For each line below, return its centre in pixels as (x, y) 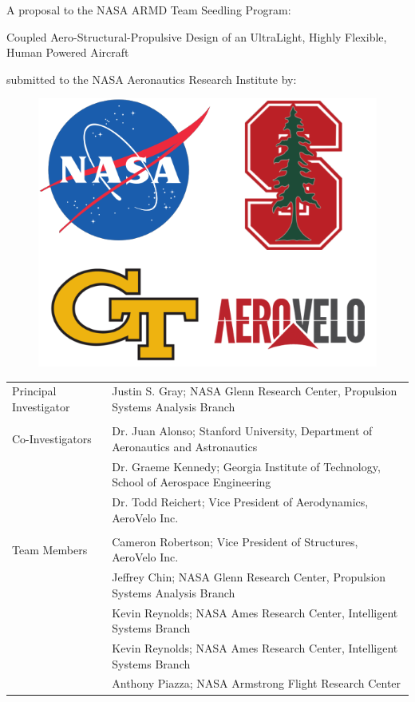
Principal (34, 391)
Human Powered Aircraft (68, 52)
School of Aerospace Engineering (192, 482)
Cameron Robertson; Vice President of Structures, (235, 541)
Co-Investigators (52, 438)
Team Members (50, 549)
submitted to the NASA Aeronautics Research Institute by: (152, 79)
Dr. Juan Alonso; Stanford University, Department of (242, 431)
